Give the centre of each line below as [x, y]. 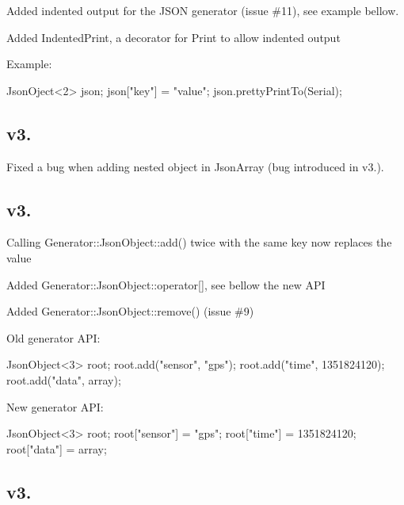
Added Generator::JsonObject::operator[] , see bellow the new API [166, 284]
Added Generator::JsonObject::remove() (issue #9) [130, 311]
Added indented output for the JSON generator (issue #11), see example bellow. [203, 10]
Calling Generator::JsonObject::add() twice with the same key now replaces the [199, 242]
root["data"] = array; [57, 448]
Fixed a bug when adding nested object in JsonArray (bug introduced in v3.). [195, 166]
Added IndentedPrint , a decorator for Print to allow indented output [173, 37]
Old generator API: [53, 337]
